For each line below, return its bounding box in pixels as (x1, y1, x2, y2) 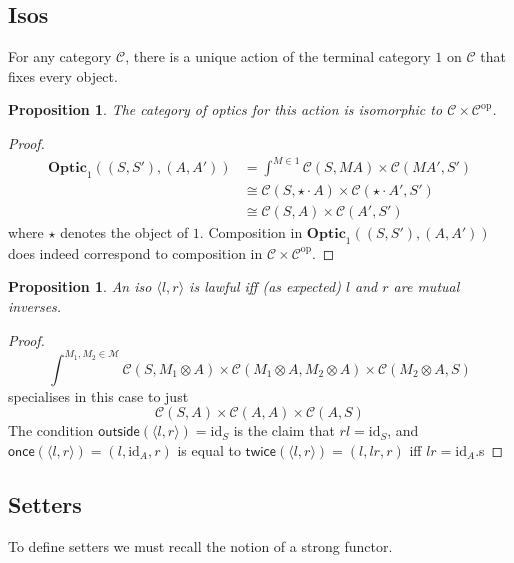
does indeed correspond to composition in (8, 242, 263, 263)
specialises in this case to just (8, 385, 189, 406)
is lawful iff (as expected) (189, 276, 341, 297)
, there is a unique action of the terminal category (125, 46, 431, 67)
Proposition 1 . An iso (8, 276, 152, 297)
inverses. (8, 295, 62, 316)
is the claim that (233, 420, 335, 441)
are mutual (393, 276, 460, 297)
